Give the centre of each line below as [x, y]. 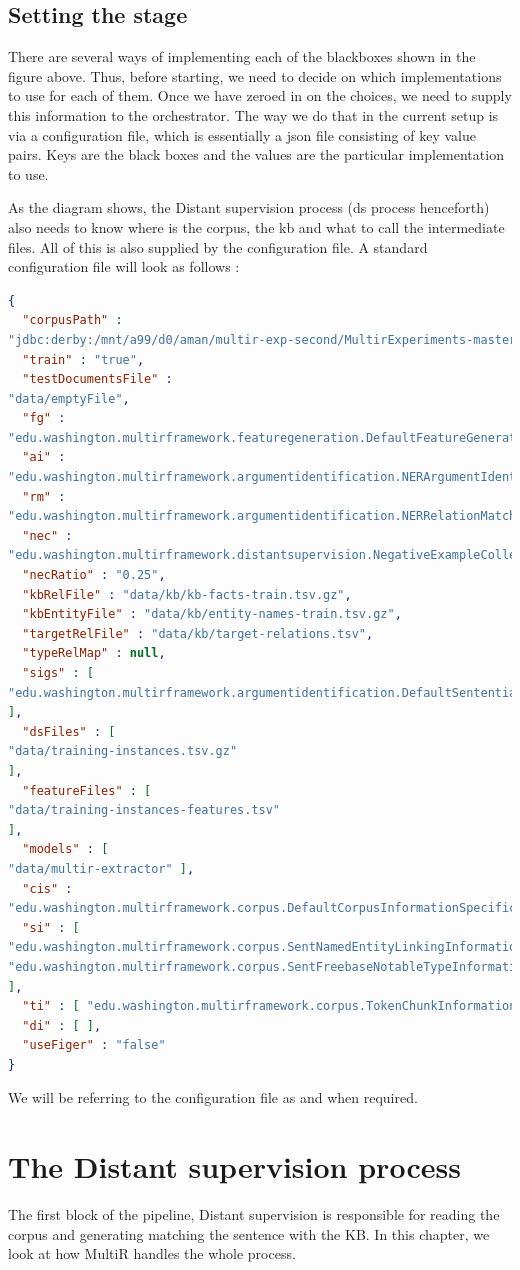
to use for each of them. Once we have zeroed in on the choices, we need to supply [260, 95]
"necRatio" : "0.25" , [94, 575]
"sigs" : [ [58, 673]
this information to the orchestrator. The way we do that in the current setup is [253, 114]
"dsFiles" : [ [69, 731]
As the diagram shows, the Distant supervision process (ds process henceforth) [249, 207]
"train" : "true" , [83, 359]
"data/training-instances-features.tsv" [144, 810]
